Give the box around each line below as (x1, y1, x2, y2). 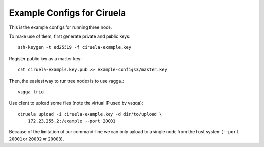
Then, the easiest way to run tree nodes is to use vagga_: (9, 78, 125, 84)
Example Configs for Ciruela (9, 7, 126, 18)
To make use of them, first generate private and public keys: (9, 33, 131, 39)
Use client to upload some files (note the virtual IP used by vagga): (9, 100, 144, 106)
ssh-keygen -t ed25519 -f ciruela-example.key (18, 44, 132, 50)
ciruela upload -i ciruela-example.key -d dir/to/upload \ (18, 111, 162, 117)
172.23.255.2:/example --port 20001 (27, 118, 116, 124)
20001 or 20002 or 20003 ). (9, 136, 64, 142)
